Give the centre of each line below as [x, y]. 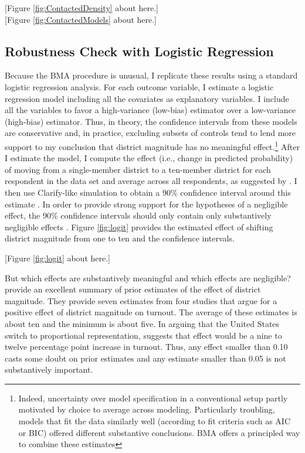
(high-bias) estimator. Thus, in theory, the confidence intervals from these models [151, 121]
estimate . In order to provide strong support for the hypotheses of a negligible [146, 204]
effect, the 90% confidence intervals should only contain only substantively [138, 215]
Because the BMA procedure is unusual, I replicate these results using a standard [151, 75]
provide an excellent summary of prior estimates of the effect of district [133, 289]
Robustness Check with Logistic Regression [139, 51]
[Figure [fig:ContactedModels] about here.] [81, 19]
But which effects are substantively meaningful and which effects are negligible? [148, 277]
